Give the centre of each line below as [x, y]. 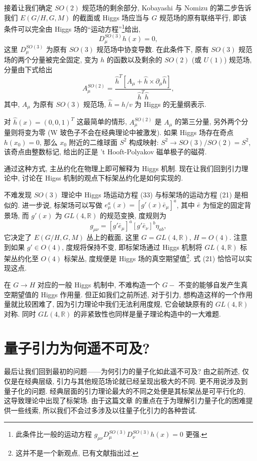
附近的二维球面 [93, 142]
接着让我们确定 [28, 7]
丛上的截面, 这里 [113, 237]
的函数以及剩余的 [134, 60]
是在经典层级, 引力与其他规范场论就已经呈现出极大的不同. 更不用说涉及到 [129, 381]
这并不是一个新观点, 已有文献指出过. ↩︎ [77, 453]
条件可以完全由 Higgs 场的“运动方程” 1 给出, [72, 28]
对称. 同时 [20, 313]
